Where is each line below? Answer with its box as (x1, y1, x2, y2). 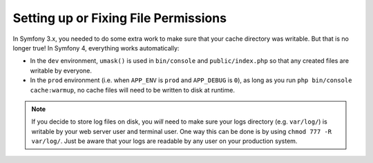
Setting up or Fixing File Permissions (12, 10, 227, 26)
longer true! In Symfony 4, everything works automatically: (12, 44, 180, 52)
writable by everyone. (30, 66, 93, 75)
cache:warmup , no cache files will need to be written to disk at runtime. (30, 86, 235, 94)
